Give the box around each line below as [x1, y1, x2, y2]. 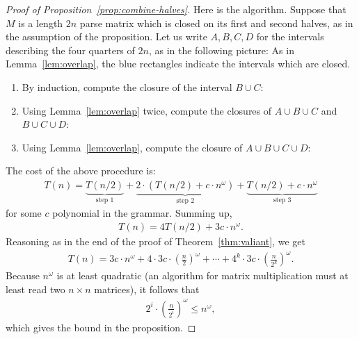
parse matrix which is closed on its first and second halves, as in [79, 15, 353, 30]
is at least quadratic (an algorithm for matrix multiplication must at [56, 268, 349, 283]
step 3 [273, 196, 292, 204]
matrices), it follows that [94, 281, 200, 296]
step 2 [176, 197, 195, 204]
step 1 [95, 196, 114, 204]
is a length [18, 15, 63, 30]
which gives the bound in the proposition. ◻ [6, 320, 196, 334]
